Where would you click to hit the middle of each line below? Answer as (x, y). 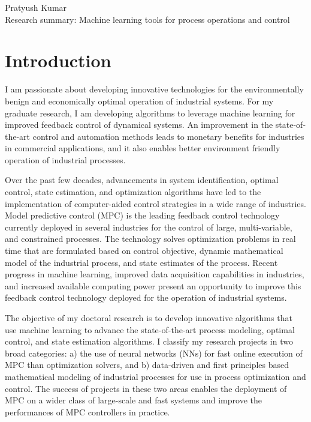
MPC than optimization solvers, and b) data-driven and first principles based (147, 365)
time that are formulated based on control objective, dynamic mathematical (144, 251)
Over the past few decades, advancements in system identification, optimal (142, 180)
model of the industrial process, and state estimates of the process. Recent (141, 262)
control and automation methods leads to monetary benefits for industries (168, 136)
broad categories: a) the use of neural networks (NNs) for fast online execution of (154, 353)
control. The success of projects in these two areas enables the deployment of (146, 388)
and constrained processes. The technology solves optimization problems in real (150, 239)
